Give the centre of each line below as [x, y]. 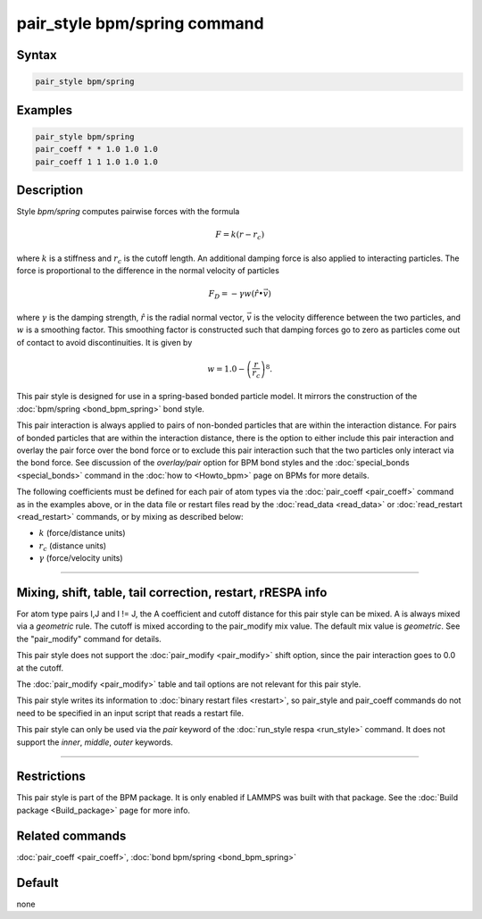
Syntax [37, 55]
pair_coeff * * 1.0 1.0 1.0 [96, 149]
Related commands [71, 835]
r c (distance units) [73, 547]
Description [50, 190]
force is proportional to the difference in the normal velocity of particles [148, 271]
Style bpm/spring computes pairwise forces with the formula [128, 212]
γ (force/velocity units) [81, 558]
